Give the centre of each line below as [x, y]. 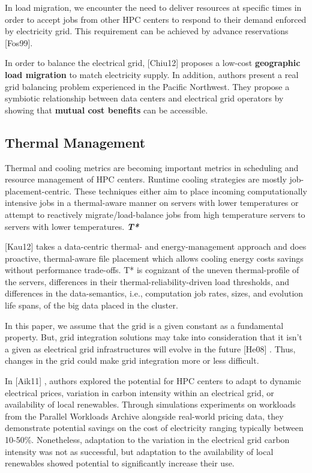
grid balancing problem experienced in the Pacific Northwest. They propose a [147, 86]
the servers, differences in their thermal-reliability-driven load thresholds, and [147, 281]
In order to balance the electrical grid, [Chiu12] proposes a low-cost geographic [153, 63]
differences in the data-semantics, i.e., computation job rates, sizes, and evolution [154, 293]
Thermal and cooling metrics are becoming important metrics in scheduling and [152, 167]
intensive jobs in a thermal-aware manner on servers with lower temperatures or [152, 203]
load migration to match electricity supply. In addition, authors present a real [152, 74]
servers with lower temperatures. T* [72, 226]
